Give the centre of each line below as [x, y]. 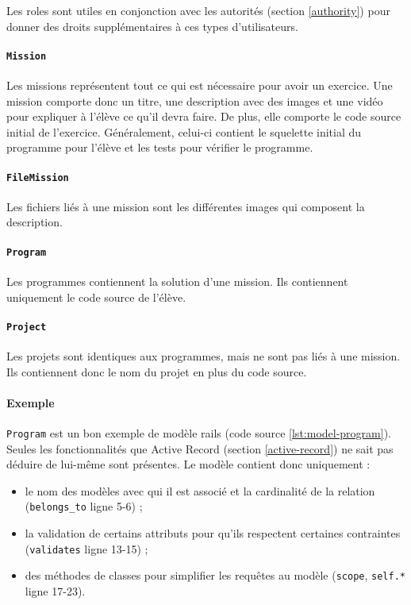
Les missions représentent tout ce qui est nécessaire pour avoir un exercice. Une [200, 85]
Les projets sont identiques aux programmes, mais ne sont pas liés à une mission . [204, 355]
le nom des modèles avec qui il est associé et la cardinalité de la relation [200, 490]
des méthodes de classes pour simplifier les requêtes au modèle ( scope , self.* [215, 575]
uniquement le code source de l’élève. [96, 297]
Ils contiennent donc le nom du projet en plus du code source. [157, 371]
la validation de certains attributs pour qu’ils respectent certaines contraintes [213, 533]
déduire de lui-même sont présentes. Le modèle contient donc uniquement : [188, 464]
